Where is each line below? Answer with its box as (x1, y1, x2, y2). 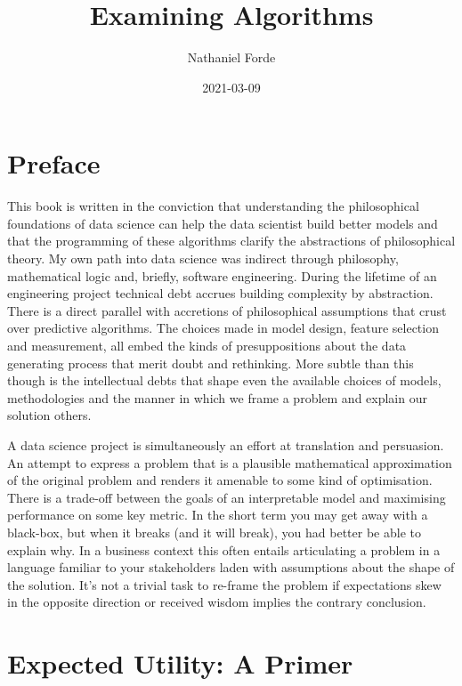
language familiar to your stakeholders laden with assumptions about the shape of (7, 558, 455, 577)
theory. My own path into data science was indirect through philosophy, (7, 249, 399, 268)
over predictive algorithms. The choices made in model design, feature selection (7, 319, 439, 337)
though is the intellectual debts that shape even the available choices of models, (7, 371, 442, 390)
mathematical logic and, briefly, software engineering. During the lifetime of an (7, 266, 437, 285)
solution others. (7, 406, 92, 424)
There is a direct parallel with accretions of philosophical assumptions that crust (7, 301, 447, 319)
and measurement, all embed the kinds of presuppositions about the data (7, 336, 407, 354)
